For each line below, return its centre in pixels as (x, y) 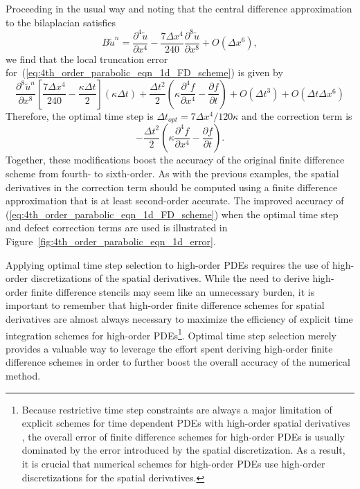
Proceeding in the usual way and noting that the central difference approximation (179, 8)
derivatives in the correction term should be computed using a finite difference (172, 187)
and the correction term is (297, 115)
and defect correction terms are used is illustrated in (117, 228)
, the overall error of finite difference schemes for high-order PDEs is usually (183, 436)
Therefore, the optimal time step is (80, 115)
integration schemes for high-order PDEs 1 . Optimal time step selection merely (171, 334)
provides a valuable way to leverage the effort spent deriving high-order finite (169, 348)
